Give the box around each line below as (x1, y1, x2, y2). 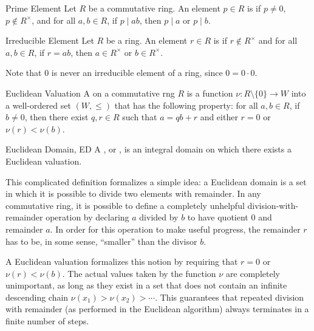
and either (200, 111, 238, 123)
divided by (139, 211, 179, 224)
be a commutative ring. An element (88, 2, 220, 14)
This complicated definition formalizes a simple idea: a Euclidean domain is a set (5, 175, 307, 188)
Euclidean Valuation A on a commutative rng (5, 86, 175, 99)
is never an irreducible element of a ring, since (51, 66, 223, 79)
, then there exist (24, 111, 89, 123)
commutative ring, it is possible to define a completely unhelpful (5, 199, 245, 211)
